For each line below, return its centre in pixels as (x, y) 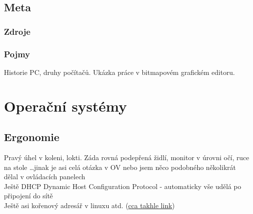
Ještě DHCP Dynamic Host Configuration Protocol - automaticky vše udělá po (123, 186)
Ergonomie (32, 137)
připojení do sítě (29, 196)
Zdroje (17, 31)
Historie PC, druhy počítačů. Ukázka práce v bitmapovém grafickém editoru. (119, 72)
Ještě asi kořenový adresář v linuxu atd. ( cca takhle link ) (90, 205)
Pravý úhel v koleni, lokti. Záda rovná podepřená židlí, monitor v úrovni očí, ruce (127, 157)
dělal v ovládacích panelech (45, 177)
